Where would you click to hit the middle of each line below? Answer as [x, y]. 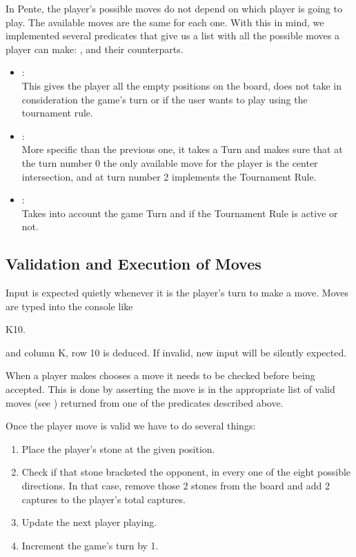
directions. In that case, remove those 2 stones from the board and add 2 [176, 486]
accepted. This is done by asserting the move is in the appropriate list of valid [170, 389]
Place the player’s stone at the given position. [118, 448]
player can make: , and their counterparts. [95, 49]
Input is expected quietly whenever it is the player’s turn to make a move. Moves [177, 293]
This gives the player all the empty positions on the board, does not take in [182, 85]
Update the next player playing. [89, 522]
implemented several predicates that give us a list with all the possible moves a [172, 36]
